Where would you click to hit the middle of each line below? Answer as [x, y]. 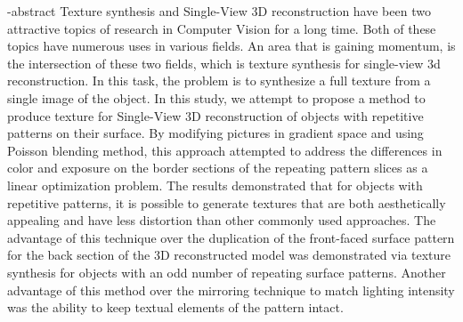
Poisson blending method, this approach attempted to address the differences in [225, 150]
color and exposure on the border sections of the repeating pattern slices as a [218, 168]
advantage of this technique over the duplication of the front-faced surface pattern [231, 237]
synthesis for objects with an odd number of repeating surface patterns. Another [227, 272]
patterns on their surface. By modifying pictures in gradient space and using [215, 133]
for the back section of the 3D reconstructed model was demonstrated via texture [229, 255]
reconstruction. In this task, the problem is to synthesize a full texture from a [219, 80]
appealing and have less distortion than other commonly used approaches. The [222, 220]
